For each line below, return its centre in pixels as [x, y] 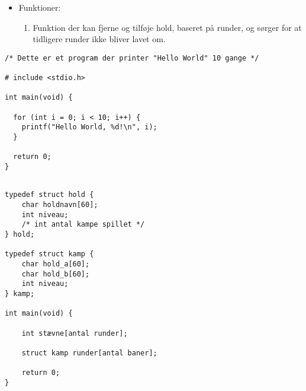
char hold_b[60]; [56, 274]
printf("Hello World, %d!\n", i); [89, 127]
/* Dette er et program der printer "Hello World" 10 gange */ [132, 58]
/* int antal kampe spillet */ [83, 225]
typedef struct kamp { [49, 254]
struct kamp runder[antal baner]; [89, 353]
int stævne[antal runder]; [75, 333]
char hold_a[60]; [56, 264]
